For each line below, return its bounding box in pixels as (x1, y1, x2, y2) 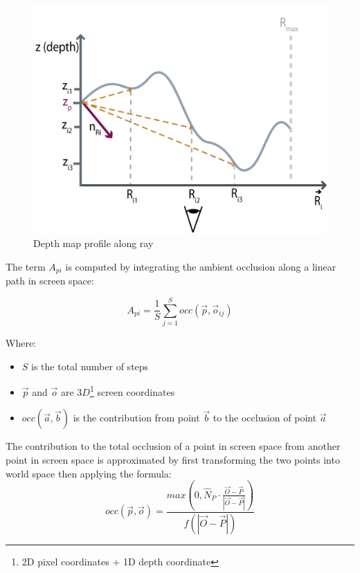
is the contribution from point (73, 410, 200, 425)
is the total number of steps (31, 358, 149, 373)
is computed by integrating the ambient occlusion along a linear (65, 259, 336, 273)
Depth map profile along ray (33, 236, 154, 251)
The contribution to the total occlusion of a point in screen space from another (6, 439, 341, 453)
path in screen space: (6, 273, 94, 288)
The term (6, 259, 46, 273)
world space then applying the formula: (6, 466, 172, 480)
